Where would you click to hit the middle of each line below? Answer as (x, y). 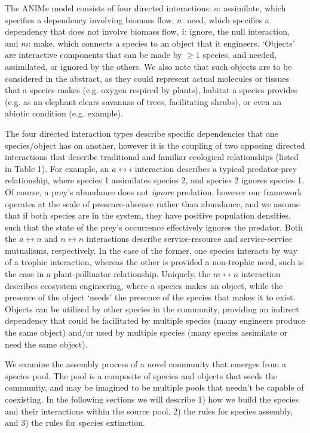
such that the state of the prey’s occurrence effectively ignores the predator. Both (154, 227)
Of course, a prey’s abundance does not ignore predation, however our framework (154, 191)
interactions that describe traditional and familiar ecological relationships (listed (152, 157)
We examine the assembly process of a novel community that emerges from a (145, 364)
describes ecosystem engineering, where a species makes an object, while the (144, 285)
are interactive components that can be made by (93, 55)
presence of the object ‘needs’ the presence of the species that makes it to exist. (150, 297)
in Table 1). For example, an (57, 168)
